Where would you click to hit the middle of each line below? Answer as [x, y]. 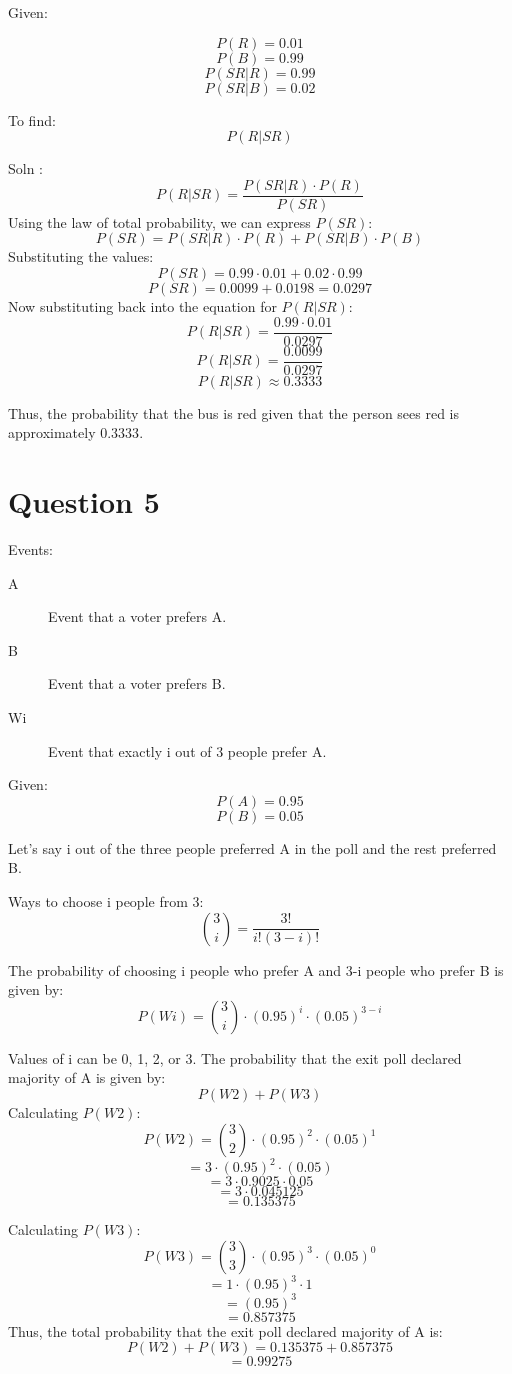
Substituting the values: [81, 256]
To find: [32, 119]
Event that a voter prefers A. [137, 616]
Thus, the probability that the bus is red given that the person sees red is [234, 412]
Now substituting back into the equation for [142, 306]
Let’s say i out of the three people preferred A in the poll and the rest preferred [252, 847]
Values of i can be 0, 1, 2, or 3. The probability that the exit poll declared [235, 1057]
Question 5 [84, 501]
